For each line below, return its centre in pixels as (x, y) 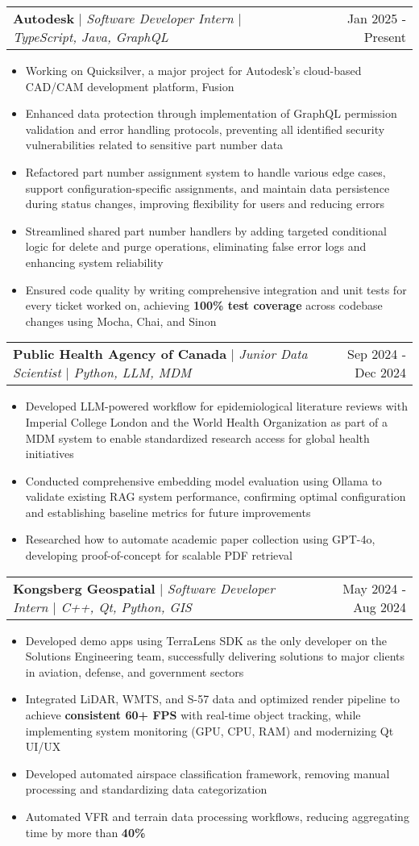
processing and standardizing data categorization (146, 789)
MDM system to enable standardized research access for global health (197, 438)
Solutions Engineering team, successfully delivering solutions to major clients (215, 656)
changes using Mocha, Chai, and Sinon (121, 321)
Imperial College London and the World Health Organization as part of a (207, 421)
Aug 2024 (380, 606)
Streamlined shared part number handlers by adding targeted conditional (206, 230)
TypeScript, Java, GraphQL (91, 37)
